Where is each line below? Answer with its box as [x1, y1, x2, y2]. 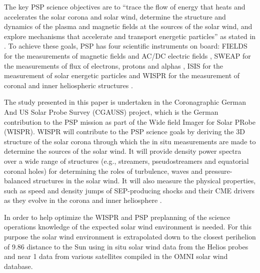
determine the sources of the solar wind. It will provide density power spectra [4, 146, 241, 156]
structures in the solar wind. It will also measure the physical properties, [33, 175, 256, 186]
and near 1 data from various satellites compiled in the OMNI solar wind [4, 251, 228, 261]
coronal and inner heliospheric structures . [4, 80, 133, 90]
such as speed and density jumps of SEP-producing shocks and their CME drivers [4, 185, 255, 195]
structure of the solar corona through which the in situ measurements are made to [4, 136, 256, 146]
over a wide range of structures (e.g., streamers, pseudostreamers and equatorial [4, 155, 249, 166]
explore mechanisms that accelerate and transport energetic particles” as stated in [4, 31, 256, 41]
